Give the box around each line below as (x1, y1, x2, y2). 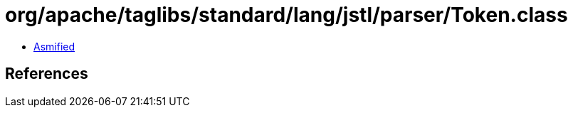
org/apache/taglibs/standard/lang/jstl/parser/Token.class (5, 3, 568, 27)
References (5, 65, 88, 83)
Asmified (33, 40, 75, 53)
